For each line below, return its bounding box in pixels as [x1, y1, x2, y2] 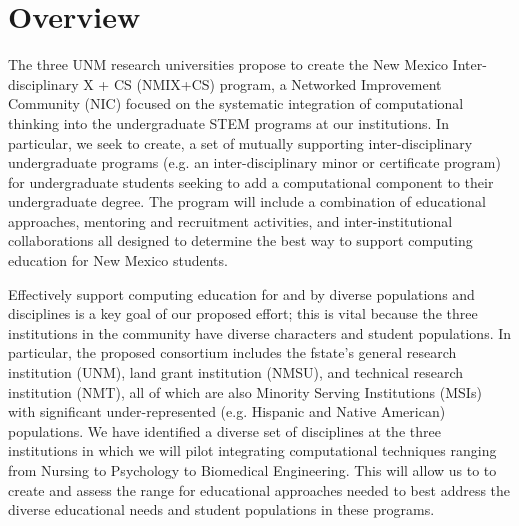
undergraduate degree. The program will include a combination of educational [8, 191, 486, 212]
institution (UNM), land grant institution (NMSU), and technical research [8, 362, 464, 383]
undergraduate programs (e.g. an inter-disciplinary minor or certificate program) [8, 152, 501, 173]
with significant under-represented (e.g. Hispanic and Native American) [8, 401, 446, 422]
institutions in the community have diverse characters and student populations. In [8, 322, 512, 343]
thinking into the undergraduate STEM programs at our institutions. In [8, 112, 449, 133]
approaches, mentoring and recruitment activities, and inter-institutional [8, 210, 453, 231]
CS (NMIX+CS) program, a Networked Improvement [113, 73, 442, 94]
